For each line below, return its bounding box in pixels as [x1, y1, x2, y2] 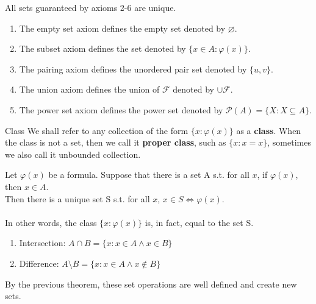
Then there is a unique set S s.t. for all [5, 192, 150, 205]
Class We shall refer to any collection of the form [5, 124, 189, 136]
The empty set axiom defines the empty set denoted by [19, 21, 226, 34]
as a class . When [236, 124, 301, 136]
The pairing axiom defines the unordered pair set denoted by [19, 62, 247, 75]
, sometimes [267, 136, 311, 149]
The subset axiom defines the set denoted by [19, 42, 186, 55]
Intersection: [19, 236, 66, 249]
